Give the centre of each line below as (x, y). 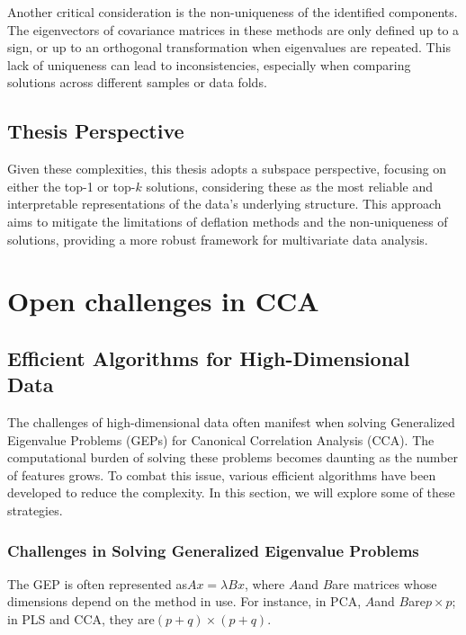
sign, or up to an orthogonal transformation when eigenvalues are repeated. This (229, 47)
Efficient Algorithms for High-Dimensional (209, 358)
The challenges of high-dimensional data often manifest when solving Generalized (231, 422)
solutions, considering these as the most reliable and (290, 186)
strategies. (35, 510)
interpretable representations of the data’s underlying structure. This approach (224, 204)
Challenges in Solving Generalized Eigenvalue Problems (213, 550)
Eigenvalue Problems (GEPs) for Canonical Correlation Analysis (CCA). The (221, 439)
